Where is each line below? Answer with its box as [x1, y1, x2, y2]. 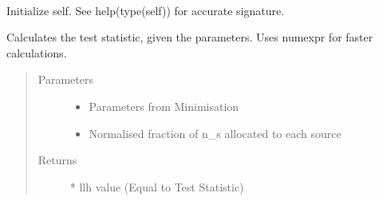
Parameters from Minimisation [89, 97, 239, 114]
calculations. [6, 44, 67, 61]
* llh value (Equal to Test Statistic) [69, 178, 244, 195]
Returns [38, 152, 77, 168]
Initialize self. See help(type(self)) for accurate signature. [6, 2, 285, 18]
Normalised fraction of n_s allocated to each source [89, 124, 341, 141]
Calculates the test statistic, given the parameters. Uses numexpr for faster [6, 29, 373, 45]
